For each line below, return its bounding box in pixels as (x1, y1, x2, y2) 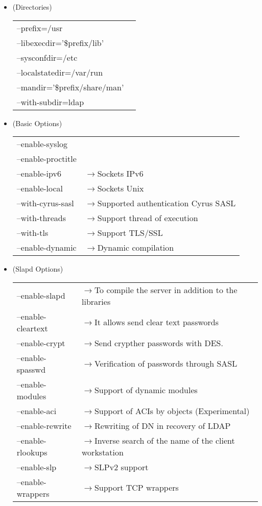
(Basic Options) (12, 117, 62, 128)
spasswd (16, 363, 46, 375)
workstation (82, 446, 124, 458)
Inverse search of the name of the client (94, 434, 235, 446)
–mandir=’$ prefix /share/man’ (16, 81, 124, 93)
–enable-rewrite (16, 419, 72, 431)
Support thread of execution (97, 212, 198, 224)
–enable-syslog (16, 138, 68, 150)
